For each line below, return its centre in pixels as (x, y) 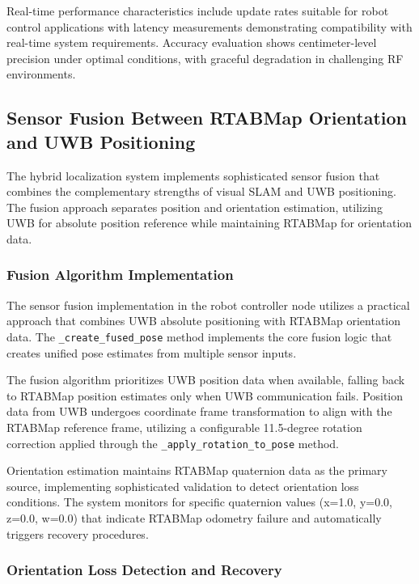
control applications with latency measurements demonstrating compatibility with (209, 26)
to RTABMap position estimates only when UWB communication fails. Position (205, 395)
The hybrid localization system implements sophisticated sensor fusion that (193, 175)
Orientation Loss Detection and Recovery (144, 570)
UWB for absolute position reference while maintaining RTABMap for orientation (209, 223)
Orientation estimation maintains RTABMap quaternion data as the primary (197, 470)
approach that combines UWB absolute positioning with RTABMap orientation (204, 321)
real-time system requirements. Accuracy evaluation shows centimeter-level (192, 42)
